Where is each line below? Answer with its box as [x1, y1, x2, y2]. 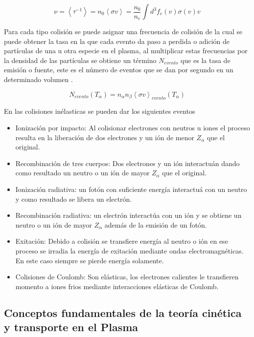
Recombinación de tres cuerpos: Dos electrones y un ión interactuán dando [15, 158, 240, 168]
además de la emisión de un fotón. [104, 219, 207, 230]
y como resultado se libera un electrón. [15, 193, 132, 204]
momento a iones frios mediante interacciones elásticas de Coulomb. [15, 281, 219, 291]
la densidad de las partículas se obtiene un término [4, 55, 157, 65]
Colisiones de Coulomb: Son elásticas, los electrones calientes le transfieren [15, 272, 239, 282]
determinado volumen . [4, 74, 73, 84]
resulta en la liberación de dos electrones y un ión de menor [15, 132, 194, 142]
